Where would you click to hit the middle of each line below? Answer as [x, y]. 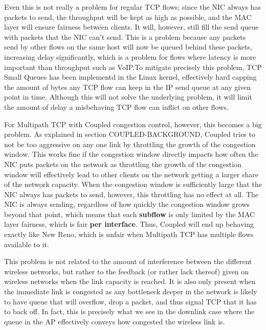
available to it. [27, 244]
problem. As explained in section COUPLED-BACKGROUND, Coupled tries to [130, 134]
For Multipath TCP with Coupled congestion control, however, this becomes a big [133, 124]
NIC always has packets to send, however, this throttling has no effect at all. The [131, 194]
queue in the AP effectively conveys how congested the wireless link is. [115, 321]
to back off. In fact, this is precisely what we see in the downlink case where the [129, 311]
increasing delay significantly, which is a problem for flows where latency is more [130, 56]
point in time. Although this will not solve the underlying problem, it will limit [128, 97]
